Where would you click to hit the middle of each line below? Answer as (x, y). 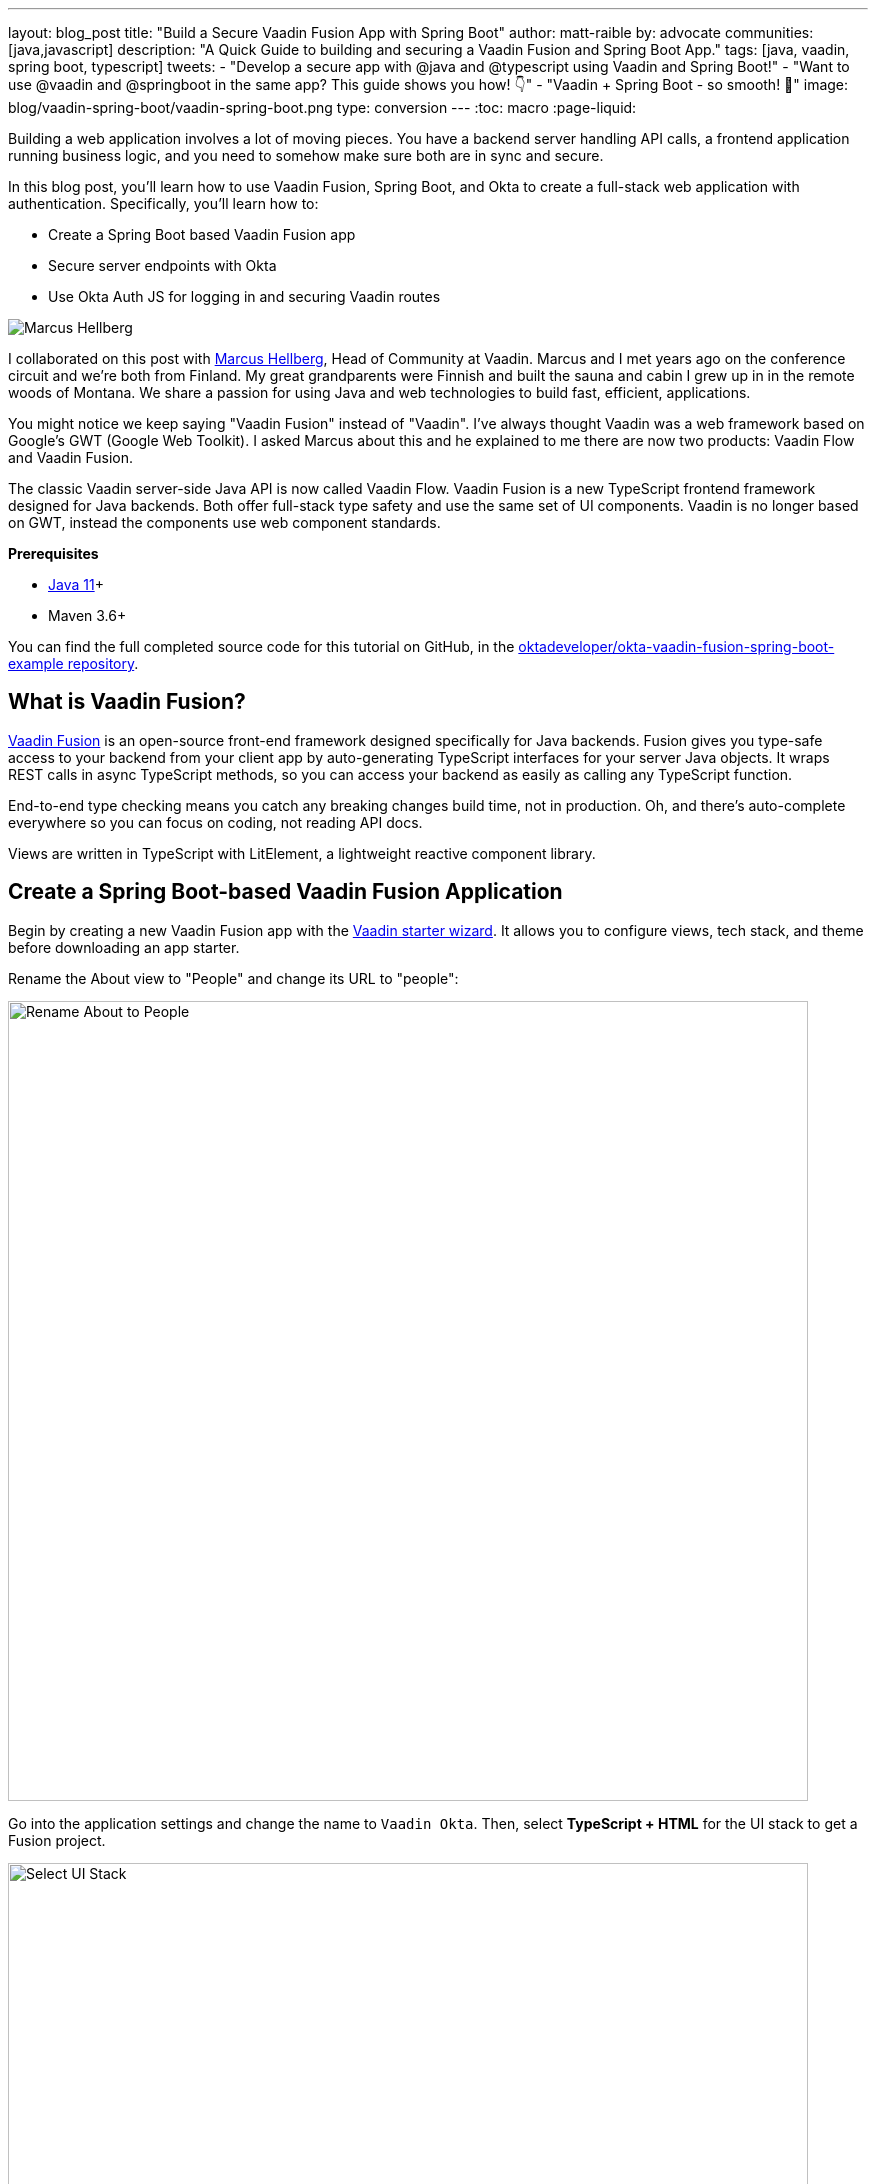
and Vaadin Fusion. (71, 457)
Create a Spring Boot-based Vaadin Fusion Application (285, 892)
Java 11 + (76, 584)
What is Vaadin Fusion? (127, 702)
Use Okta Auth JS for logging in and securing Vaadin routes (244, 296)
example (36, 663)
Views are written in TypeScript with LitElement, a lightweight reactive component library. (302, 853)
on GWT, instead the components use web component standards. (224, 522)
